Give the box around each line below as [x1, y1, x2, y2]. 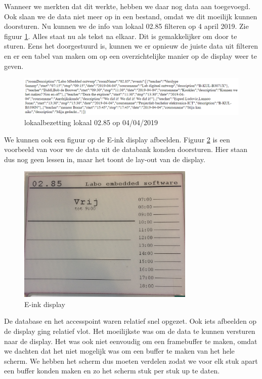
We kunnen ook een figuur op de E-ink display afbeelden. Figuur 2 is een [4, 134, 230, 144]
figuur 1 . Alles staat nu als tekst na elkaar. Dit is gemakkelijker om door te [4, 30, 237, 41]
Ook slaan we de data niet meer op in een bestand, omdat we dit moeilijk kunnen [4, 11, 257, 21]
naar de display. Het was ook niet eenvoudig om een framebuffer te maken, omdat [4, 335, 257, 346]
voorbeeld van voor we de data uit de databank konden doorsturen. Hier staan [4, 144, 248, 155]
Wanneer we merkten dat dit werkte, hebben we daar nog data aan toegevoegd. [4, 1, 251, 11]
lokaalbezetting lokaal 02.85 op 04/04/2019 [24, 117, 158, 128]
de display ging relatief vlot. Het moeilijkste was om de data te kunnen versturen [4, 326, 255, 336]
